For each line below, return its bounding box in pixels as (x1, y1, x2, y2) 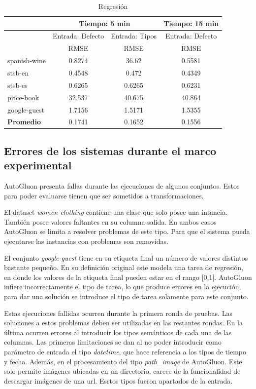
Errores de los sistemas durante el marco (4, 143, 217, 158)
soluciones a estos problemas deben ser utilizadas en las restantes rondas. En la (4, 317, 243, 328)
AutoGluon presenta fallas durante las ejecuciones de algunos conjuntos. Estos (4, 181, 240, 191)
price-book (7, 92, 39, 102)
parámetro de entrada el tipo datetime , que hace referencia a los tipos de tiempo (4, 346, 247, 356)
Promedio (7, 117, 41, 127)
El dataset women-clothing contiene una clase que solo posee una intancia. (4, 207, 227, 217)
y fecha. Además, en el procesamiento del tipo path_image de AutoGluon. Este (4, 356, 242, 366)
